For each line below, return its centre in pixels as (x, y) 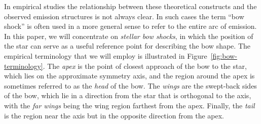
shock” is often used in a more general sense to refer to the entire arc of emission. (130, 26)
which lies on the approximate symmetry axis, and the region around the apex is (129, 76)
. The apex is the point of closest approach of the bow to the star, (145, 66)
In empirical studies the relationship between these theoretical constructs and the (130, 6)
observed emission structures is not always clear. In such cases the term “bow (124, 16)
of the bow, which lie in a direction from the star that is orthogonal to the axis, (128, 95)
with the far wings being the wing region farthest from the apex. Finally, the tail (129, 105)
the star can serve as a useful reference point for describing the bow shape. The (127, 46)
